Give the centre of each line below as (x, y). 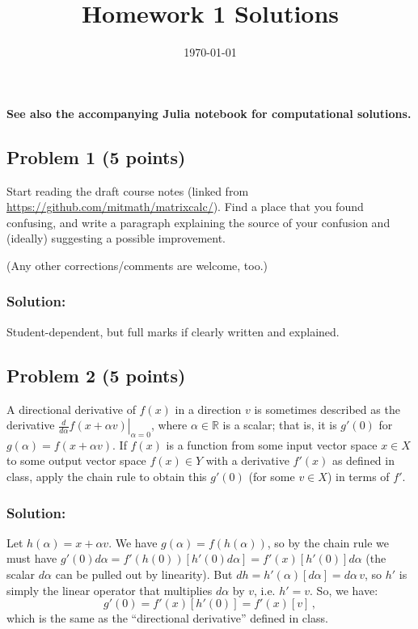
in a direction (208, 409)
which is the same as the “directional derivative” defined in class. (167, 618)
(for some (272, 477)
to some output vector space (76, 460)
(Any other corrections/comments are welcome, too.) (137, 265)
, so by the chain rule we (328, 542)
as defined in (363, 460)
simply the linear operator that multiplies (110, 590)
